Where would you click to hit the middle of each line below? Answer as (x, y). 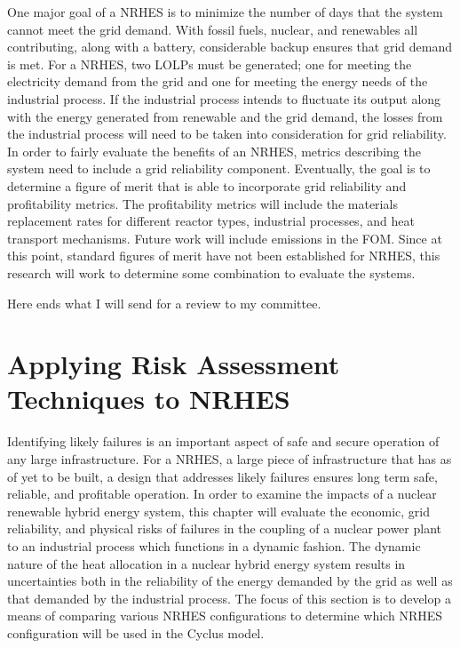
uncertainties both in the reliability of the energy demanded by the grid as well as (230, 581)
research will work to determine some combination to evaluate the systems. (211, 272)
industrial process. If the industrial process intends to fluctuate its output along (224, 98)
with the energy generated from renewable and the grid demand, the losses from (225, 116)
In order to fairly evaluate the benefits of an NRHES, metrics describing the (214, 151)
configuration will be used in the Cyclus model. (136, 632)
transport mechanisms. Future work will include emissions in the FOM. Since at (225, 238)
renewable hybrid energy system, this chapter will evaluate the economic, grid (219, 511)
